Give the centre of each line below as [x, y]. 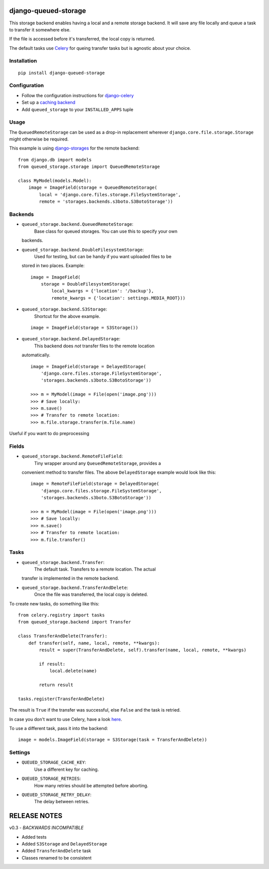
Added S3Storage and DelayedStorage [64, 844]
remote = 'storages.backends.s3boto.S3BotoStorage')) [106, 202]
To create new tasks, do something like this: [54, 603]
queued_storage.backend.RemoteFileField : [72, 456]
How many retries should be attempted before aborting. [91, 785]
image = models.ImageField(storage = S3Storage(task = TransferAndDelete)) [113, 740]
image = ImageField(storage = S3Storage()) [84, 328]
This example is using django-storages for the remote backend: [74, 148]
